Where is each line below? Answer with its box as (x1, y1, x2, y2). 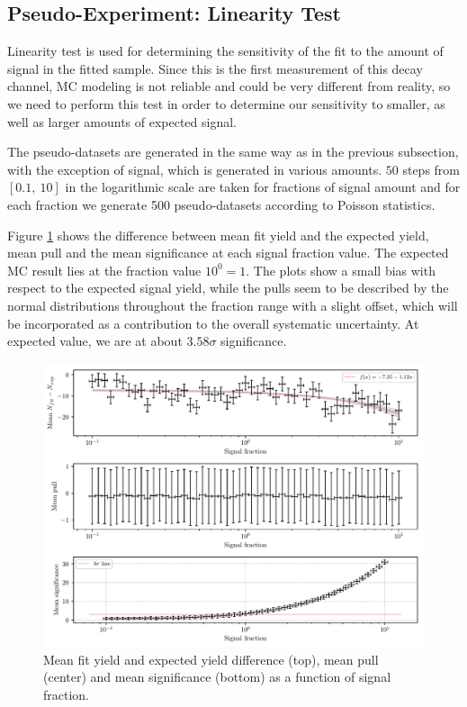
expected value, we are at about (7, 331, 183, 350)
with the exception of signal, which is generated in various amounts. (7, 159, 382, 178)
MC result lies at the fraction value (7, 260, 202, 279)
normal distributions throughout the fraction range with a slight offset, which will (7, 295, 458, 314)
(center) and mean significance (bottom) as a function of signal (43, 667, 391, 686)
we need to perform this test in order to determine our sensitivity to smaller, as (7, 94, 445, 113)
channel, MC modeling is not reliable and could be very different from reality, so (7, 77, 451, 95)
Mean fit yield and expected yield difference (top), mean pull (43, 649, 379, 668)
